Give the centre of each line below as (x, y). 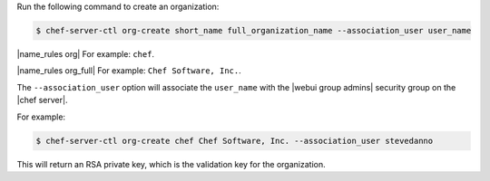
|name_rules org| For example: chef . (85, 53)
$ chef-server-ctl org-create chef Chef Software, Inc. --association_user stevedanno (235, 141)
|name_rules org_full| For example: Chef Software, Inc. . (129, 71)
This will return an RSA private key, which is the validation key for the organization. (171, 164)
